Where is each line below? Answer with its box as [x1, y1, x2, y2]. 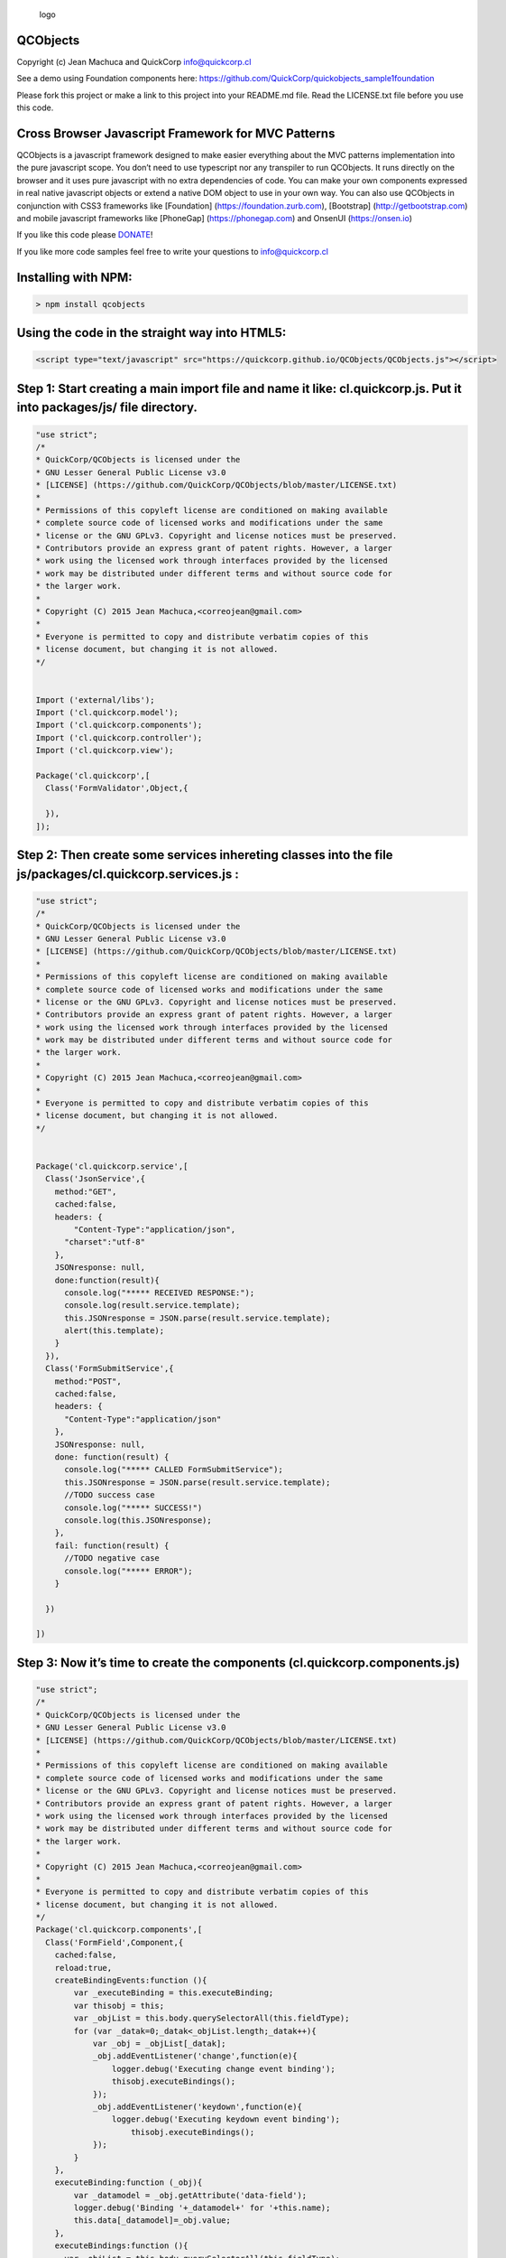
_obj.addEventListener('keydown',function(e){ [92, 2101, 302, 2112]
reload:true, [54, 1963, 113, 1973]
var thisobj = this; [73, 2001, 165, 2011]
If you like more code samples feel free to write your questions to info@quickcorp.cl [16, 246, 329, 257]
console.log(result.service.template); [64, 1301, 241, 1311]
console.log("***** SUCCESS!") [64, 1502, 203, 1513]
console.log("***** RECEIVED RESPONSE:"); [64, 1287, 255, 1298]
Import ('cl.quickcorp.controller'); [35, 732, 203, 742]
